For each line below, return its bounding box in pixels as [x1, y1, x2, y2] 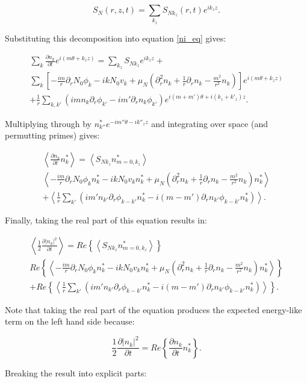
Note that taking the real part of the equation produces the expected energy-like [5, 303, 302, 316]
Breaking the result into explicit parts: [5, 366, 147, 379]
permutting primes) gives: [5, 129, 100, 142]
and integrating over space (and [151, 117, 268, 129]
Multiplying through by [5, 117, 91, 129]
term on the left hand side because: [5, 315, 135, 328]
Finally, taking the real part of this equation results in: [5, 214, 207, 226]
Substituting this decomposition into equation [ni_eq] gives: [5, 31, 226, 44]
